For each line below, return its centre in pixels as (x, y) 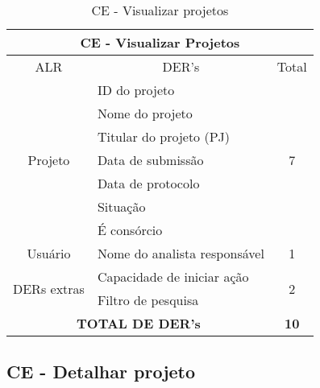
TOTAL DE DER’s (139, 323)
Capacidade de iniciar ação (173, 277)
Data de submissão (150, 160)
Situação (121, 206)
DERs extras (49, 288)
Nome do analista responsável (181, 253)
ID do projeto (136, 90)
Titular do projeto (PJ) (164, 136)
